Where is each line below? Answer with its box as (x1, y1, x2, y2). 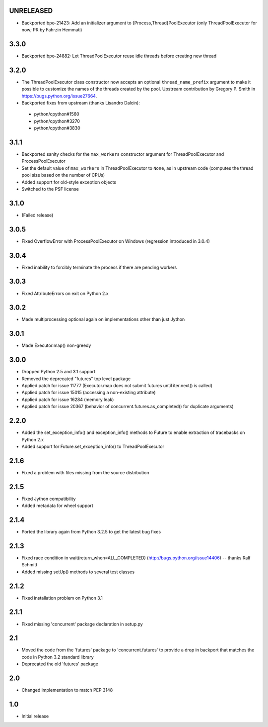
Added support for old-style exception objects (21, 179, 117, 185)
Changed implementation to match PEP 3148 (21, 687, 113, 693)
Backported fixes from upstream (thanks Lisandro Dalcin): (21, 100, 140, 105)
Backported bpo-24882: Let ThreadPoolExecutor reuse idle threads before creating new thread (21, 53, 217, 59)
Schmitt (21, 562, 38, 568)
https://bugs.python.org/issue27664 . (21, 93, 97, 99)
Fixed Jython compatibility (21, 496, 76, 502)
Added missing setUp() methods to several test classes (21, 569, 135, 575)
